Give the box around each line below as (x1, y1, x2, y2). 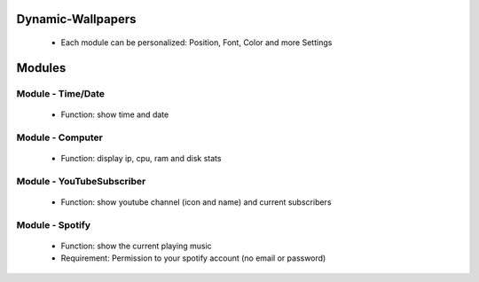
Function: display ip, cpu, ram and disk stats (60, 153, 222, 163)
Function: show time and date (60, 109, 169, 120)
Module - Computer (16, 131, 104, 144)
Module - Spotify (16, 218, 91, 231)
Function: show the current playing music (60, 240, 212, 251)
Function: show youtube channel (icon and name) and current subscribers (60, 196, 332, 208)
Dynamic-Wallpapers (16, 12, 137, 27)
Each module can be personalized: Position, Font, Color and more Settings (60, 37, 333, 48)
